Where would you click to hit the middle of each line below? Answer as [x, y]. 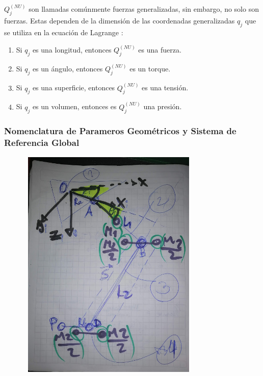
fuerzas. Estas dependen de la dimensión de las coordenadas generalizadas [120, 21]
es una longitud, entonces [72, 50]
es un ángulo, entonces [68, 69]
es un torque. [150, 69]
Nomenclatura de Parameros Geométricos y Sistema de [120, 131]
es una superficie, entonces [74, 87]
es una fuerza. [160, 50]
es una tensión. [165, 87]
